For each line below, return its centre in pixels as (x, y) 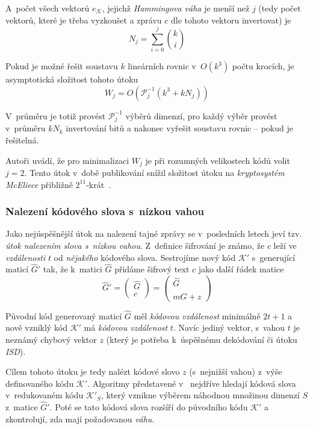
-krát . (99, 184)
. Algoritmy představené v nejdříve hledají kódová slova (192, 383)
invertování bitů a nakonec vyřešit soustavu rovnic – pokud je (179, 128)
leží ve (285, 245)
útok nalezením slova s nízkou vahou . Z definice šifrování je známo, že (135, 245)
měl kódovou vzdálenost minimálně (197, 315)
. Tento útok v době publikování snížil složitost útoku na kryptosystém (154, 172)
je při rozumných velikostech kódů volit (218, 160)
